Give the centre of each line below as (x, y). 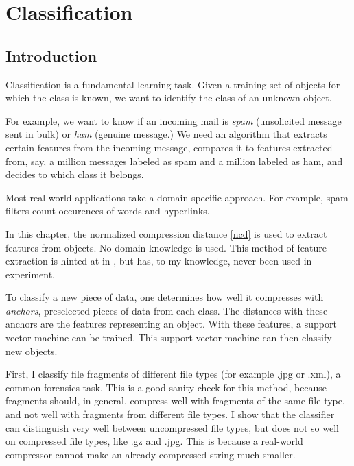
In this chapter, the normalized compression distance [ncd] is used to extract (166, 233)
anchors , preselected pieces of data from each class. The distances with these (167, 310)
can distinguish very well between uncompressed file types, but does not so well (172, 427)
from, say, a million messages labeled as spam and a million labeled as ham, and (174, 161)
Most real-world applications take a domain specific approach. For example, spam (177, 197)
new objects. (32, 351)
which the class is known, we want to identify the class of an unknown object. (169, 98)
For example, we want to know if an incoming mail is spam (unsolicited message (174, 120)
